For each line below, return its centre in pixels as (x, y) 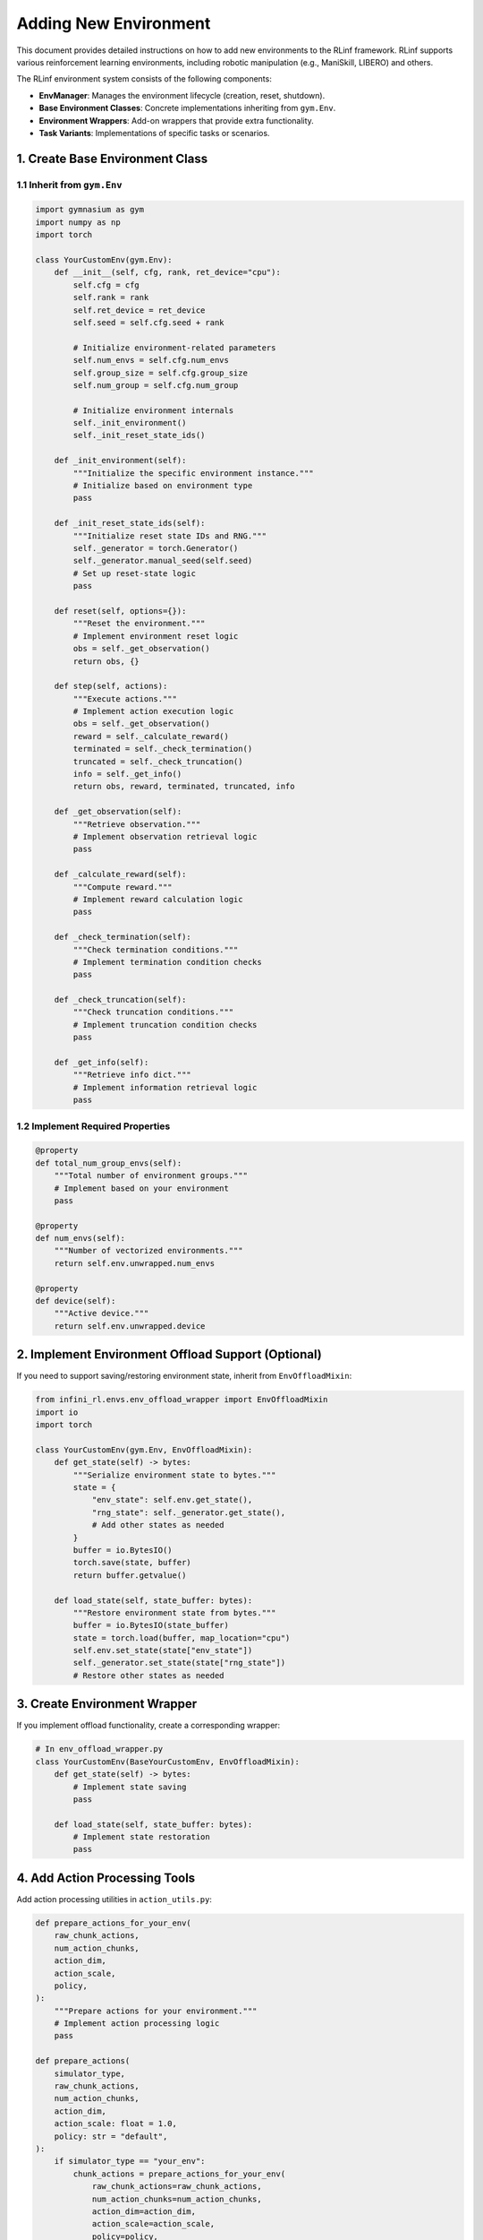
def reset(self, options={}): (120, 611)
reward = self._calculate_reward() (151, 736)
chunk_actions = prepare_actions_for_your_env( (179, 2174)
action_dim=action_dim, (144, 2211)
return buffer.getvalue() (130, 1575)
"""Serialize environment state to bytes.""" (174, 1475)
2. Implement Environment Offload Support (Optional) (169, 1354)
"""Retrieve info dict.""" (132, 1075)
